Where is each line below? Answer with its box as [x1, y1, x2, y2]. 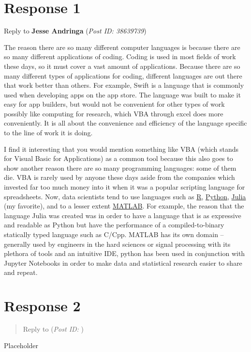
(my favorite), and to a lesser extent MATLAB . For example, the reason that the [4, 201, 244, 211]
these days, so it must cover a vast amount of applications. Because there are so [4, 61, 240, 71]
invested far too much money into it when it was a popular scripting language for [4, 182, 245, 192]
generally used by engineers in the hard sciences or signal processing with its [4, 239, 231, 249]
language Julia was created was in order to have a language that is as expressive [4, 210, 241, 220]
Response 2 [4, 296, 81, 316]
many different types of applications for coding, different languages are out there [4, 70, 242, 80]
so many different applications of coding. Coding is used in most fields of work [4, 51, 236, 62]
